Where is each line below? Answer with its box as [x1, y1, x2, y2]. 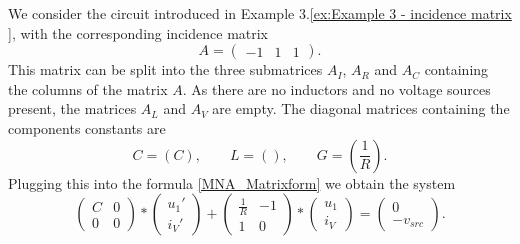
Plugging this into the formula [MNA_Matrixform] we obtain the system [8, 172, 456, 193]
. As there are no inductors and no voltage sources [182, 78, 491, 99]
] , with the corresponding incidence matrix [8, 22, 269, 43]
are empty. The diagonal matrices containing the [212, 98, 510, 119]
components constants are [8, 117, 166, 138]
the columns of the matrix [8, 78, 168, 99]
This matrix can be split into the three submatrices [8, 59, 323, 80]
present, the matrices [8, 98, 137, 119]
